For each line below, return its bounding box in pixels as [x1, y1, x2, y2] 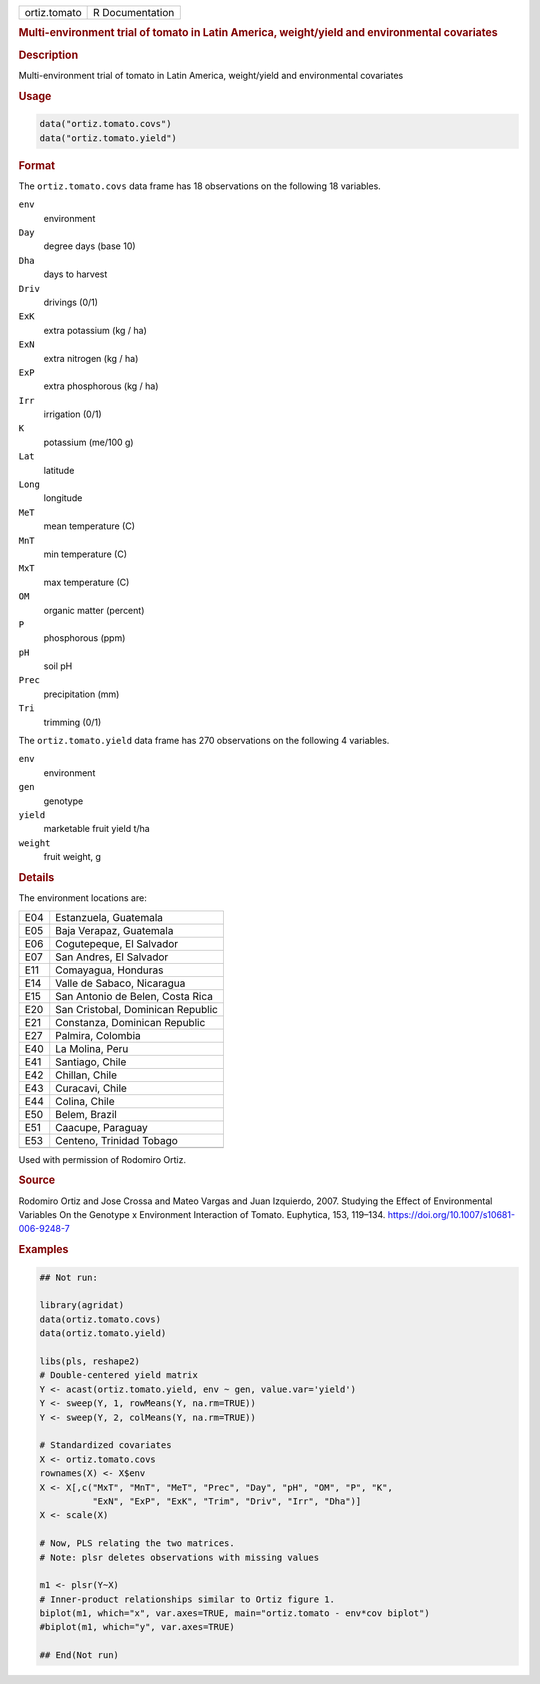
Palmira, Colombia [55, 1028, 142, 1042]
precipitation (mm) [43, 688, 120, 700]
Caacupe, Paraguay [55, 1120, 149, 1134]
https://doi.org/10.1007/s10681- [387, 1209, 515, 1221]
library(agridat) [39, 1300, 125, 1311]
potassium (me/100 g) [43, 436, 134, 448]
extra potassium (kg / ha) [43, 324, 147, 336]
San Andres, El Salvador [55, 950, 169, 964]
